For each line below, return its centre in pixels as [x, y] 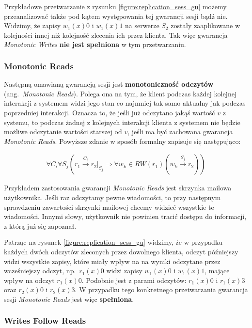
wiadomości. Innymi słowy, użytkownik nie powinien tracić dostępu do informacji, [125, 216]
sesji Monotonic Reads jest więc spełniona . [69, 299]
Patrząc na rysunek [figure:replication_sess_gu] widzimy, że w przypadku [113, 242]
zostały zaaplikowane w [205, 25]
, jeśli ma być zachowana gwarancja [180, 132]
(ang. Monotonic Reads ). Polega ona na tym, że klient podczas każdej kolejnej [120, 93]
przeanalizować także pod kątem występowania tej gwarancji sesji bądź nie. [116, 16]
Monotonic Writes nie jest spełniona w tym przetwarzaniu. [95, 44]
